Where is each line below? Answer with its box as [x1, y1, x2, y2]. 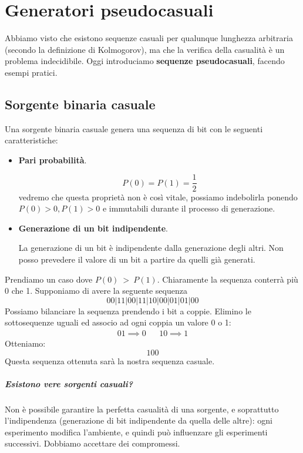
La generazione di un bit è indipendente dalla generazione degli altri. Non [18, 241, 284, 254]
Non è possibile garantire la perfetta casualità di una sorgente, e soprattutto [5, 402, 279, 415]
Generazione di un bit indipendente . [18, 222, 168, 234]
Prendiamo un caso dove [5, 273, 93, 285]
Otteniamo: [5, 337, 46, 349]
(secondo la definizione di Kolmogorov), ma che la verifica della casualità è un [5, 43, 285, 55]
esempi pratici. [5, 66, 58, 78]
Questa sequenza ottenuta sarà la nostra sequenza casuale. [5, 354, 215, 367]
